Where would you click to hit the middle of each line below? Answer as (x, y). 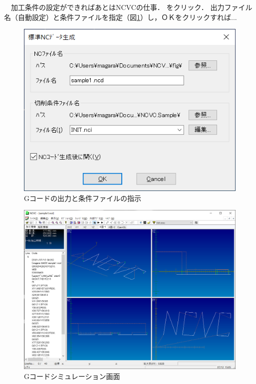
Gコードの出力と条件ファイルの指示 (83, 198)
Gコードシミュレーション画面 (72, 376)
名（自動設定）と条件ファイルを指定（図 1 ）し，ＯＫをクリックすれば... (121, 17)
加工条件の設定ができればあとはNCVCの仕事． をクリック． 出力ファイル (131, 7)
